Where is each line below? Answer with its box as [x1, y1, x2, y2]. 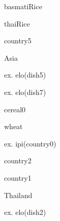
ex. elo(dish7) [4, 86, 46, 97]
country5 [4, 35, 32, 46]
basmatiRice [4, 1, 42, 11]
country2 [4, 155, 32, 166]
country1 [4, 172, 32, 183]
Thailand [4, 189, 33, 200]
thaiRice [4, 18, 30, 29]
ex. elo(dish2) [4, 207, 46, 217]
